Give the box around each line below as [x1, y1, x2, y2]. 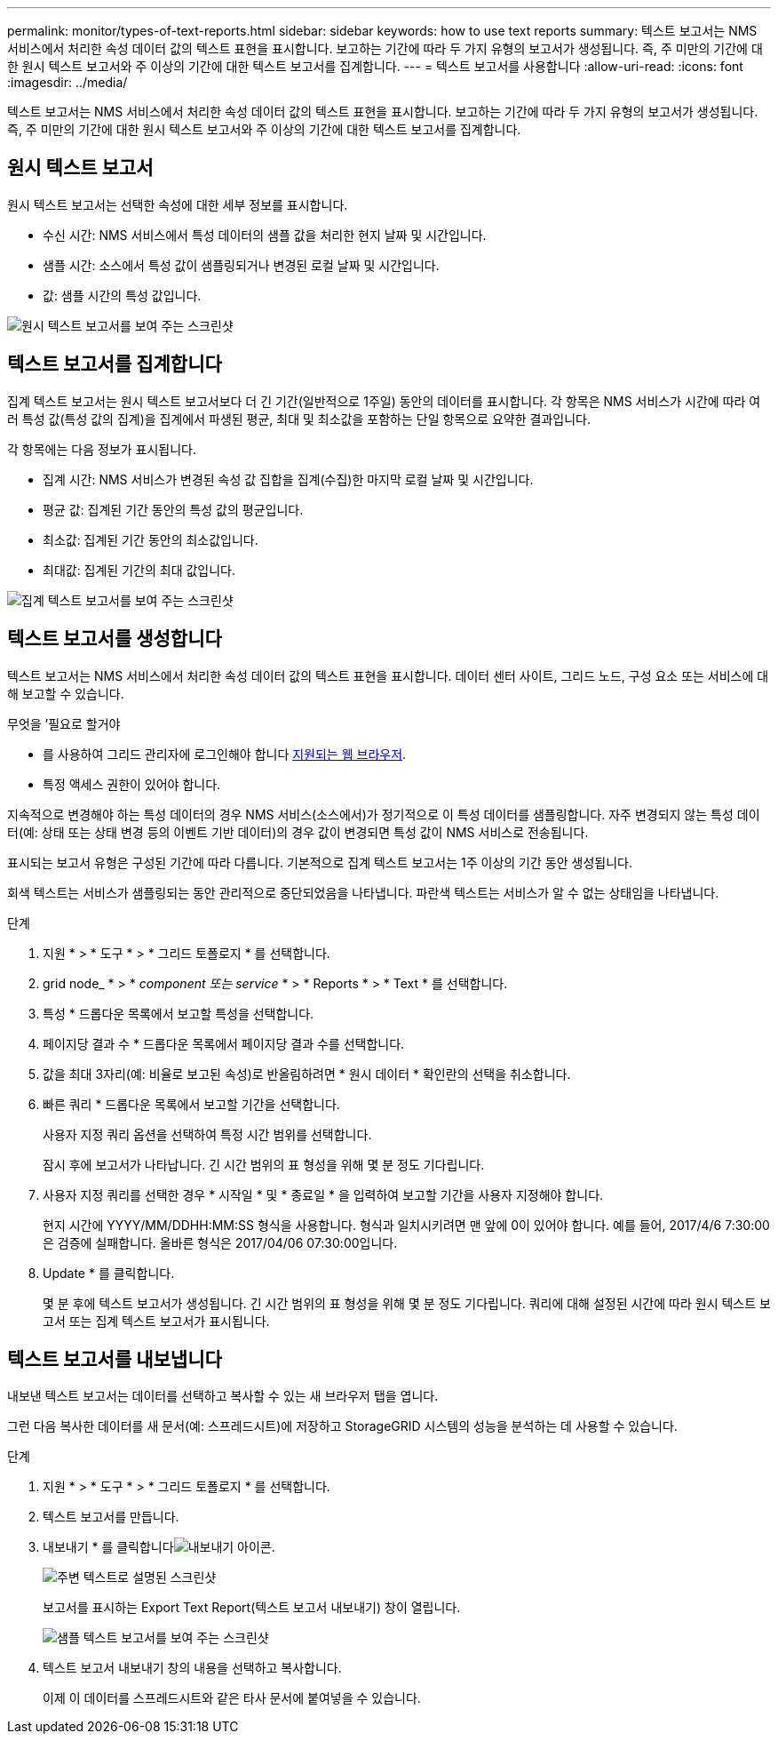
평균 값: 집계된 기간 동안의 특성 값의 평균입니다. [43, 501, 304, 517]
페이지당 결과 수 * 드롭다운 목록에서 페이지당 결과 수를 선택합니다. [43, 1035, 405, 1051]
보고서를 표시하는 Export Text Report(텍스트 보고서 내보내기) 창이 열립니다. [43, 1600, 461, 1616]
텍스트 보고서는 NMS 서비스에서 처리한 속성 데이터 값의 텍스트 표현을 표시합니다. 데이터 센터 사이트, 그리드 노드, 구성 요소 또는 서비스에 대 [7, 667, 769, 683]
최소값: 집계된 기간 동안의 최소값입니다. [43, 531, 258, 547]
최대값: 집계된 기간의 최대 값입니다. [43, 562, 236, 578]
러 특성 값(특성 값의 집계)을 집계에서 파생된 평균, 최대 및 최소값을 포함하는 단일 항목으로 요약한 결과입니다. [7, 411, 591, 427]
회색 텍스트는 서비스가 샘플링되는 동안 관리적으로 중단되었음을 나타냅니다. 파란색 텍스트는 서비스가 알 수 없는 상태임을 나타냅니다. [7, 884, 719, 900]
